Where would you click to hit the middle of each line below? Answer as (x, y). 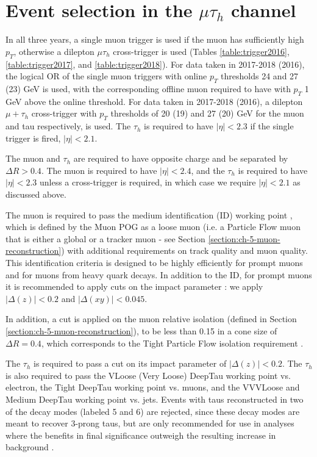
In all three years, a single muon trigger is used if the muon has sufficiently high (155, 39)
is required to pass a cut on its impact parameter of (130, 363)
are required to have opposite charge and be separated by (181, 158)
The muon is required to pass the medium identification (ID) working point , (149, 214)
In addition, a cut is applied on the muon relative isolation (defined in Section (151, 319)
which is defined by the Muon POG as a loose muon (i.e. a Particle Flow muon (153, 227)
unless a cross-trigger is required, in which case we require (148, 182)
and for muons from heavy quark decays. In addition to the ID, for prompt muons (159, 274)
